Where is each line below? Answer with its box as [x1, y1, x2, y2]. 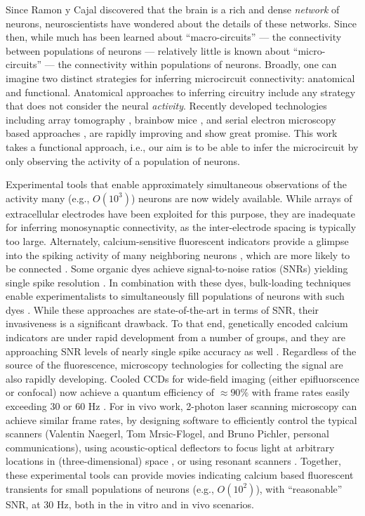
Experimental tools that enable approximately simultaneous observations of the [6, 177, 347, 192]
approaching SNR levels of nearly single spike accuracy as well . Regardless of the [6, 343, 357, 358]
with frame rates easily [251, 385, 350, 399]
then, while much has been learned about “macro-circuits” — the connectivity [6, 29, 342, 44]
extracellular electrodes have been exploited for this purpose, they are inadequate [6, 206, 355, 220]
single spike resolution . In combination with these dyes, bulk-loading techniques [6, 274, 351, 289]
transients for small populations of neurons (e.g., [6, 481, 214, 496]
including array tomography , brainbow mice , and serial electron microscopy [6, 112, 336, 126]
